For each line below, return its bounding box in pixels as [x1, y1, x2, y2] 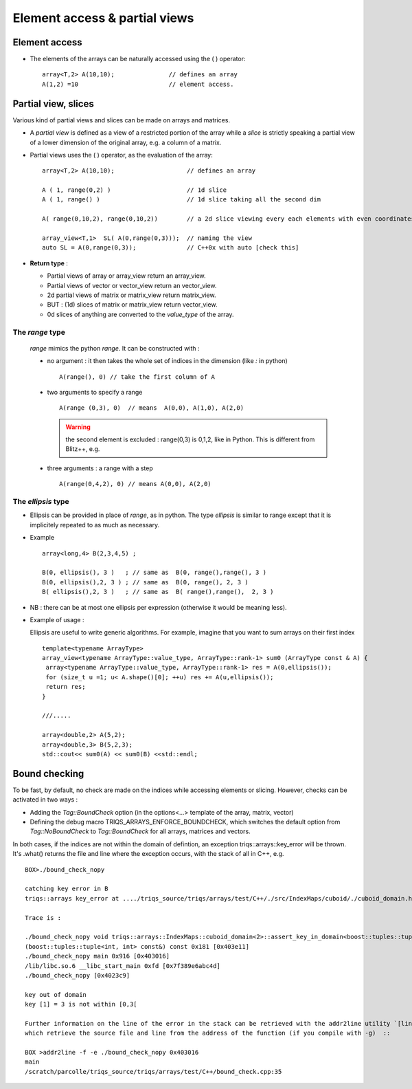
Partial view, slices [12, 98, 94, 109]
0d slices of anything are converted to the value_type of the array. [47, 310, 234, 318]
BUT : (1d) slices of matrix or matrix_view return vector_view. [47, 300, 218, 309]
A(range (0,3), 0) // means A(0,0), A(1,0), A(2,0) [59, 404, 244, 412]
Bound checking [12, 767, 84, 780]
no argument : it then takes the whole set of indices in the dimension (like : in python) [47, 357, 288, 365]
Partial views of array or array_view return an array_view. [47, 272, 206, 280]
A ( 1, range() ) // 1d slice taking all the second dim [42, 196, 321, 203]
